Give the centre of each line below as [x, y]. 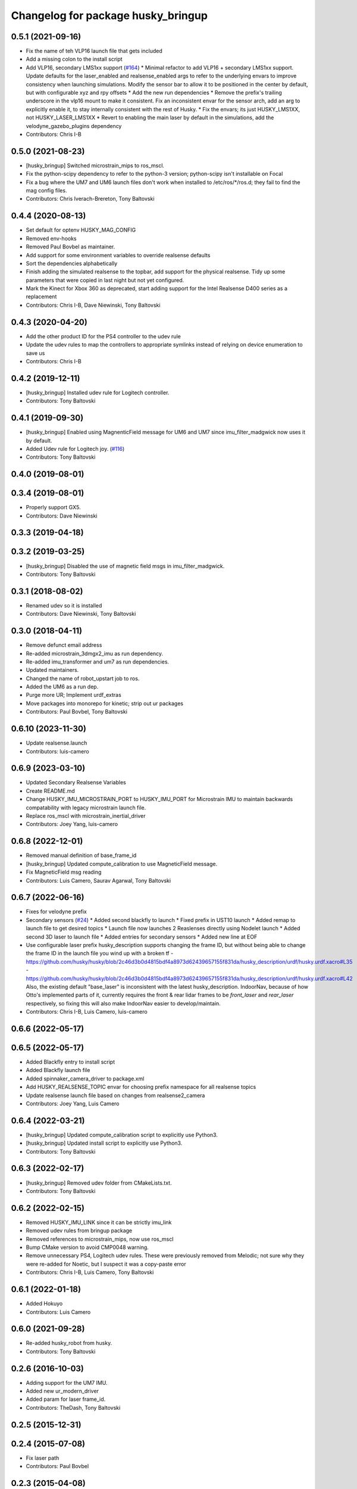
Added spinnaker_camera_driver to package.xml [85, 1079]
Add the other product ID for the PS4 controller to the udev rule [103, 336]
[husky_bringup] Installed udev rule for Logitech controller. [98, 393]
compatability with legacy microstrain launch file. [86, 808]
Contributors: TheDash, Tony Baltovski [73, 1407]
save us [35, 353]
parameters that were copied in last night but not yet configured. [105, 280]
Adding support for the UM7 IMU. [67, 1382]
